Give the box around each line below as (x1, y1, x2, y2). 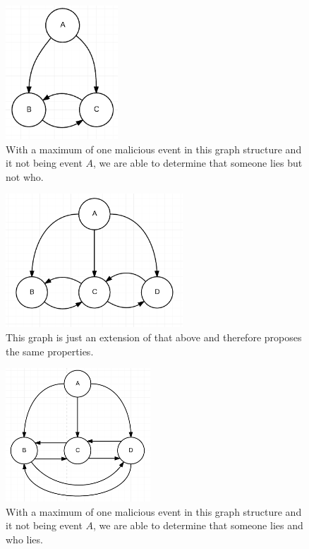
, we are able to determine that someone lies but (93, 155, 303, 170)
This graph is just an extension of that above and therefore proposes (6, 329, 302, 344)
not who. (6, 169, 44, 184)
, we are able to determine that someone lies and (93, 518, 303, 533)
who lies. (6, 531, 43, 546)
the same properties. (6, 343, 94, 358)
